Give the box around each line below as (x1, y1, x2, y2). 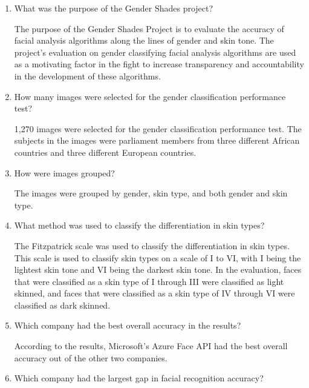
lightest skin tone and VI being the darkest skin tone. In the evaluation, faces (14, 263, 302, 276)
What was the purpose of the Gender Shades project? (14, 2, 213, 14)
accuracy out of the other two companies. (14, 351, 168, 364)
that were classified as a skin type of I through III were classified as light (14, 275, 284, 287)
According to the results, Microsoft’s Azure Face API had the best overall (14, 339, 288, 352)
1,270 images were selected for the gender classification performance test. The (14, 122, 302, 135)
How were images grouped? (14, 166, 115, 179)
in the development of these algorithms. (14, 69, 161, 82)
